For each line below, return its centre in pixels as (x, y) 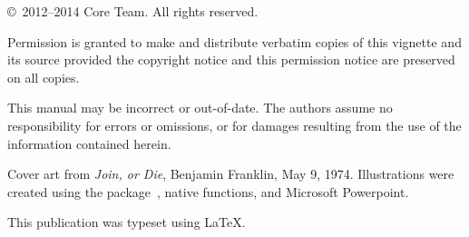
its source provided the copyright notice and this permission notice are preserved (231, 59)
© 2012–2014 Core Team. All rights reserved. (133, 11)
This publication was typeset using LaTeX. (127, 222)
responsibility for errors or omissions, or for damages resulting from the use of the (234, 125)
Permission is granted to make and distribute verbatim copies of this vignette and (234, 41)
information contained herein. (89, 143)
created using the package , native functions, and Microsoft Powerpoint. (208, 191)
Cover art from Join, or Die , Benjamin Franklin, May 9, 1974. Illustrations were (231, 174)
